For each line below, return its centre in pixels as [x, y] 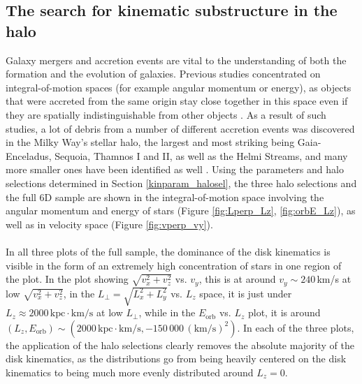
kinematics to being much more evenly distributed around [130, 372]
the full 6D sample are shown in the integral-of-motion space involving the [165, 197]
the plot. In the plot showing [67, 279]
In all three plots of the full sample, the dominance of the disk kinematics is [168, 251]
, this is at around [237, 279]
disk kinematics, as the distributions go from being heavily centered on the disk [176, 359]
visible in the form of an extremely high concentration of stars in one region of [174, 265]
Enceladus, [29, 155]
